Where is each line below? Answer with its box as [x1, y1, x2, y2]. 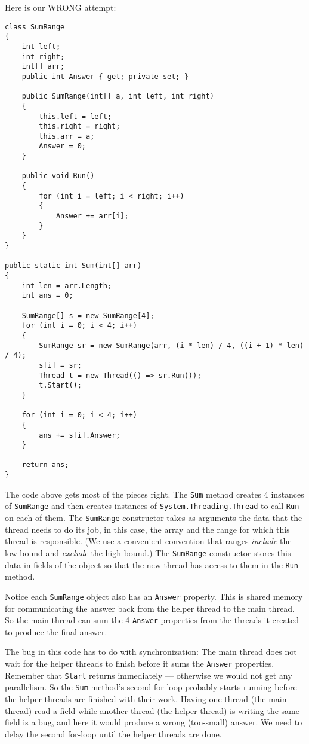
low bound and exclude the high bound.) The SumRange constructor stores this [5, 546, 291, 559]
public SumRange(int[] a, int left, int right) [21, 92, 214, 101]
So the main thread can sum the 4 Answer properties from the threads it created [5, 614, 299, 626]
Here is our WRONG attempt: [5, 1, 116, 13]
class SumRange [5, 22, 65, 31]
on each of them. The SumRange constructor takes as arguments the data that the [5, 511, 302, 524]
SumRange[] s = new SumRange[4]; [21, 311, 154, 320]
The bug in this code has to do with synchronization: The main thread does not [5, 645, 297, 658]
